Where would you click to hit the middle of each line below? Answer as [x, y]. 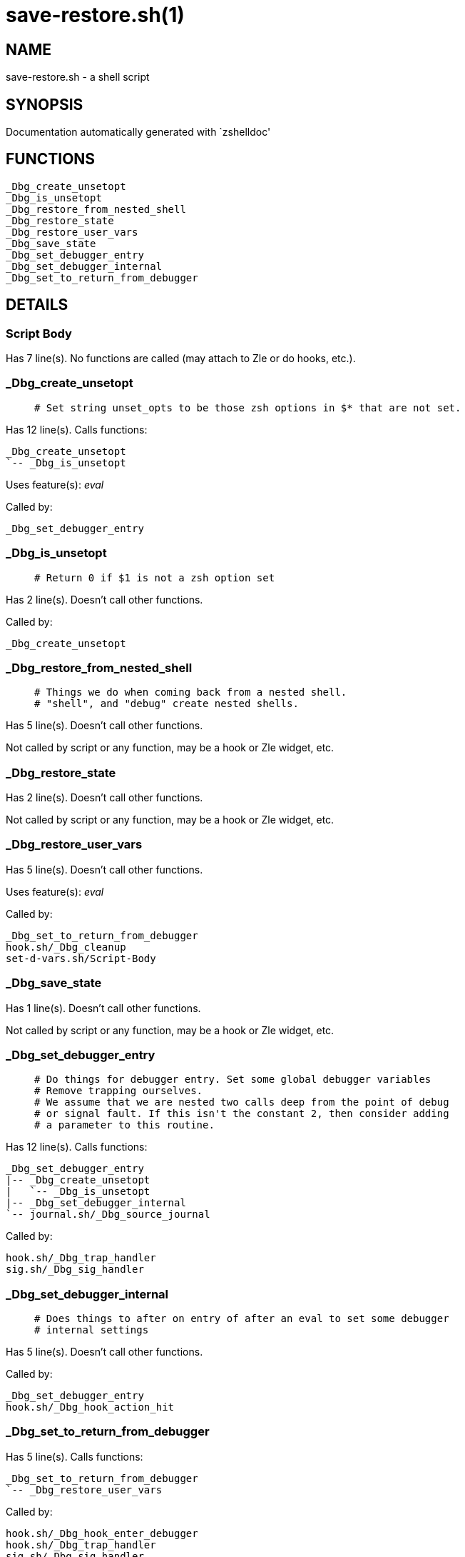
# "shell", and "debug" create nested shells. [167, 704]
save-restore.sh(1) [95, 15]
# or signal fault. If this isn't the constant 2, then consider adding [242, 1114]
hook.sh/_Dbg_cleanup [66, 947]
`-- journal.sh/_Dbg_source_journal [108, 1215]
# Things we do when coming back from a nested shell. [191, 692]
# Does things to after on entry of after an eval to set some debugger [242, 1319]
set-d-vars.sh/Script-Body [81, 958]
